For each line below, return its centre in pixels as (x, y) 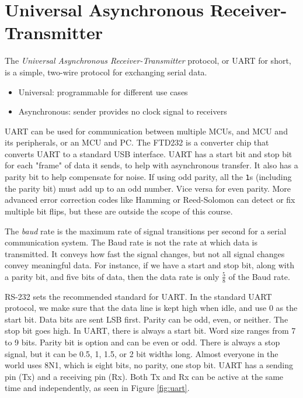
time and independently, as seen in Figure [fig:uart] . (97, 388)
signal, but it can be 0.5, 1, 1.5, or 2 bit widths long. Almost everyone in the (142, 353)
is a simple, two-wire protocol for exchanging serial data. (106, 72)
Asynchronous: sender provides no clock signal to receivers (123, 111)
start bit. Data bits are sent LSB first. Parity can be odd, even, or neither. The (147, 319)
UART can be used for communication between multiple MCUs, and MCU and (146, 131)
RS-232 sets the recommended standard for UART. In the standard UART (138, 296)
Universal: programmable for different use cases (103, 91)
